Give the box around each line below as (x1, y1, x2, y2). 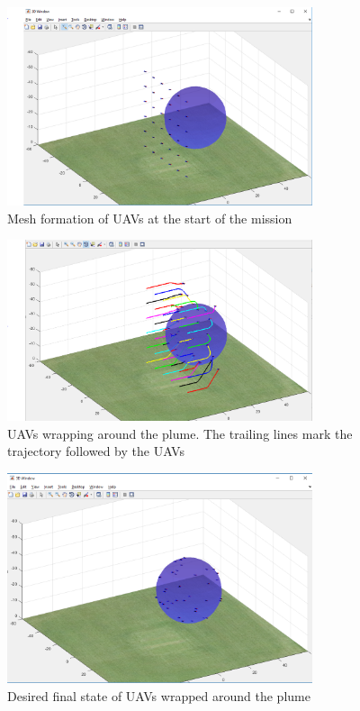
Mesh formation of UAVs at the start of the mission (7, 208, 292, 227)
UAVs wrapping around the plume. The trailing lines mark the (7, 424, 353, 442)
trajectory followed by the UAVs (7, 442, 184, 460)
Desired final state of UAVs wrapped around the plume (7, 686, 310, 705)
